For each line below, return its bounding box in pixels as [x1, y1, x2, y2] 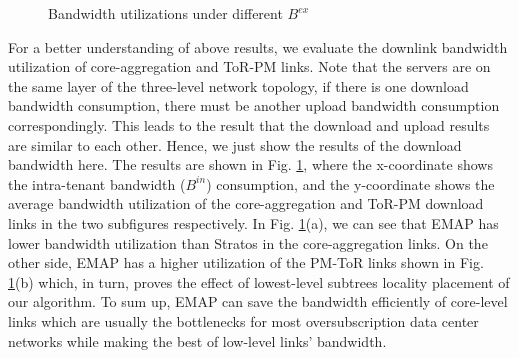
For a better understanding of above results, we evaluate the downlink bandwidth [8, 36, 508, 57]
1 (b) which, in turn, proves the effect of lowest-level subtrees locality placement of [8, 271, 510, 292]
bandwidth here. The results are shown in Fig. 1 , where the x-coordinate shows [8, 154, 493, 175]
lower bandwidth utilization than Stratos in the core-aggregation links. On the [8, 232, 488, 253]
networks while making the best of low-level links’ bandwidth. [8, 330, 387, 351]
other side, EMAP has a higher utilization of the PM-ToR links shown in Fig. [8, 252, 484, 273]
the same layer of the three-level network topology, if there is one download [8, 75, 469, 96]
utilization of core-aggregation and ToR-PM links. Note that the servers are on [8, 56, 491, 77]
